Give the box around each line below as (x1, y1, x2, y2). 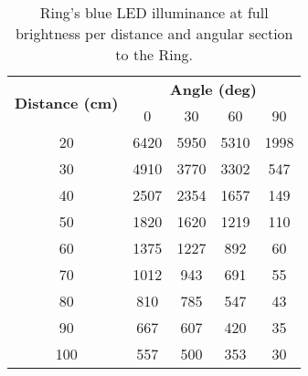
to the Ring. (115, 44, 194, 65)
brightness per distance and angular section (15, 23, 293, 44)
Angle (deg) (169, 78, 257, 99)
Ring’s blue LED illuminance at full (39, 2, 269, 23)
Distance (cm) (15, 91, 119, 113)
